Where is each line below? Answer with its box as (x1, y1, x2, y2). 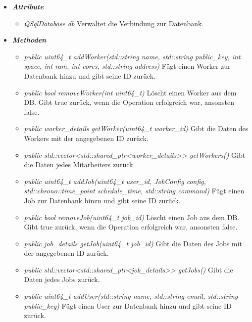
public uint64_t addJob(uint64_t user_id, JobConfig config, (24, 176, 206, 186)
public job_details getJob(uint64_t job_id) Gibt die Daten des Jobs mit (24, 238, 242, 248)
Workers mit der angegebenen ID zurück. (24, 133, 149, 143)
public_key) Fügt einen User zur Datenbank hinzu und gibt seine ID (24, 300, 232, 311)
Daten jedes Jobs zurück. (24, 274, 100, 284)
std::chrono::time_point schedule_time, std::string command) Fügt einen (24, 185, 245, 196)
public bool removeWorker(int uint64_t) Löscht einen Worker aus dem (24, 87, 237, 97)
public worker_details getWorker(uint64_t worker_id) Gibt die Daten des (24, 123, 249, 134)
